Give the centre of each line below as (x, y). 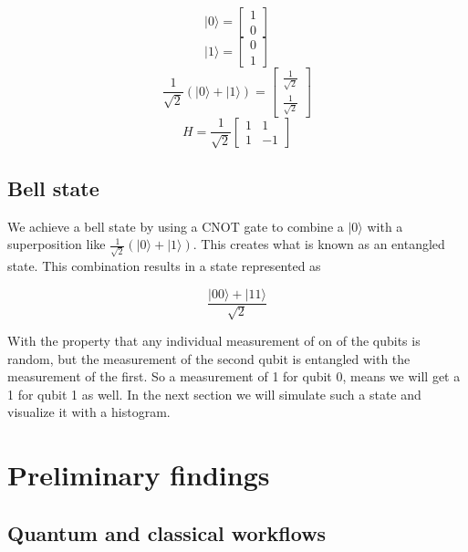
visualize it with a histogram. (89, 412)
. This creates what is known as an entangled (319, 244)
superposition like (57, 244)
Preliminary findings (139, 475)
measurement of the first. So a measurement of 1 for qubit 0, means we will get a (234, 376)
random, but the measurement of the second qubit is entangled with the (209, 358)
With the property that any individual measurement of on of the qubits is (214, 341)
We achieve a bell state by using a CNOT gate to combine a (176, 226)
